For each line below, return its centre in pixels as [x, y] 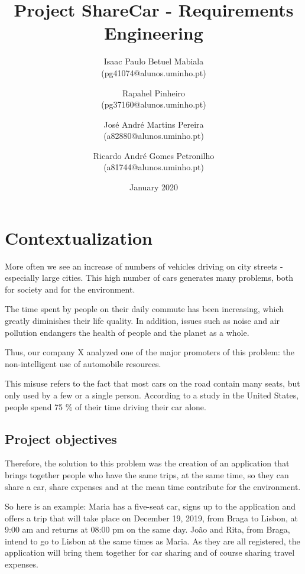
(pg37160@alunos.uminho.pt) [154, 104]
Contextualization [79, 237]
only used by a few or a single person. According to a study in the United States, [152, 395]
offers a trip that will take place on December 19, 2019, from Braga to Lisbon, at [151, 518]
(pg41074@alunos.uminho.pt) [154, 72]
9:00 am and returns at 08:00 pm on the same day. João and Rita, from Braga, [147, 529]
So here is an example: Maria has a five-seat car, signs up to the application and [150, 506]
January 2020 [154, 187]
